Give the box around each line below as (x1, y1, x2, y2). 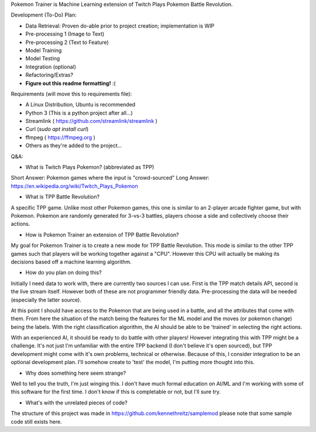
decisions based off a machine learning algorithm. (11, 258, 132, 265)
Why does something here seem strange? (25, 369, 126, 376)
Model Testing (25, 55, 60, 62)
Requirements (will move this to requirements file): (11, 90, 132, 97)
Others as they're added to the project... (25, 142, 122, 149)
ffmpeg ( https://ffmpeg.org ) (25, 133, 96, 140)
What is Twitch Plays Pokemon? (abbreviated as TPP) (25, 164, 154, 171)
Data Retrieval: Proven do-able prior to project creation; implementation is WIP (25, 22, 215, 29)
